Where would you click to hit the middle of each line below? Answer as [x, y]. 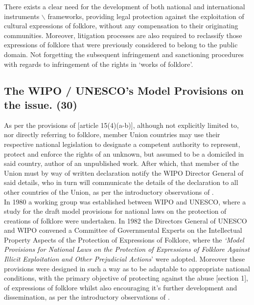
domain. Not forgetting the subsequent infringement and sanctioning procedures [124, 54]
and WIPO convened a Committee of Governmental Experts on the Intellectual [123, 230]
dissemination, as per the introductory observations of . [87, 297]
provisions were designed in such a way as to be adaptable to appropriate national [127, 268]
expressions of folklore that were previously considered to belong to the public [121, 45]
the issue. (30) [41, 104]
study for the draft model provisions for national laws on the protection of [115, 211]
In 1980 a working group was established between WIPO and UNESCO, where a [125, 201]
